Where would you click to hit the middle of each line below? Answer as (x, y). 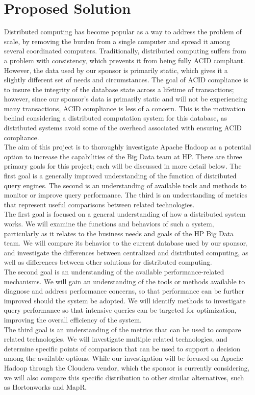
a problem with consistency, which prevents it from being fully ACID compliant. (125, 60)
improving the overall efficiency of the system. (73, 319)
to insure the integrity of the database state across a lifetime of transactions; (119, 89)
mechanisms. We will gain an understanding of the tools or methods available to (125, 281)
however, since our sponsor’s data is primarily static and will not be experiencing (126, 99)
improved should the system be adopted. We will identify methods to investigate (125, 300)
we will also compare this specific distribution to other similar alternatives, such (124, 377)
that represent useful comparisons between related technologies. (99, 204)
